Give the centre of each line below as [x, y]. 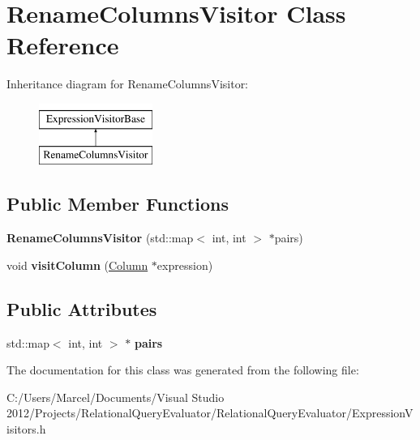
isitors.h [26, 429]
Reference [63, 45]
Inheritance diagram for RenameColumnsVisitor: [128, 84]
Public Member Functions [118, 204]
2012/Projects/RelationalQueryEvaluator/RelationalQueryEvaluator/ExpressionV [210, 413]
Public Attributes [82, 308]
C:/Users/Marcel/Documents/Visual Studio [116, 397]
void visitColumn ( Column [77, 265]
